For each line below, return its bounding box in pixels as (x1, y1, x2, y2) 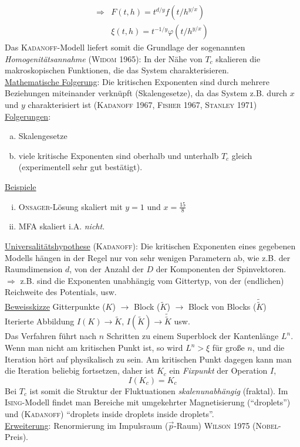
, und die (252, 341, 285, 354)
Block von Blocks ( (188, 300, 257, 313)
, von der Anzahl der (69, 263, 144, 275)
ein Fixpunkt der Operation (169, 364, 268, 377)
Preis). (5, 431, 28, 443)
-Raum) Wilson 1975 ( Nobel (174, 419, 278, 431)
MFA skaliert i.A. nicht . (18, 220, 105, 232)
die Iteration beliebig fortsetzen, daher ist (5, 364, 154, 377)
